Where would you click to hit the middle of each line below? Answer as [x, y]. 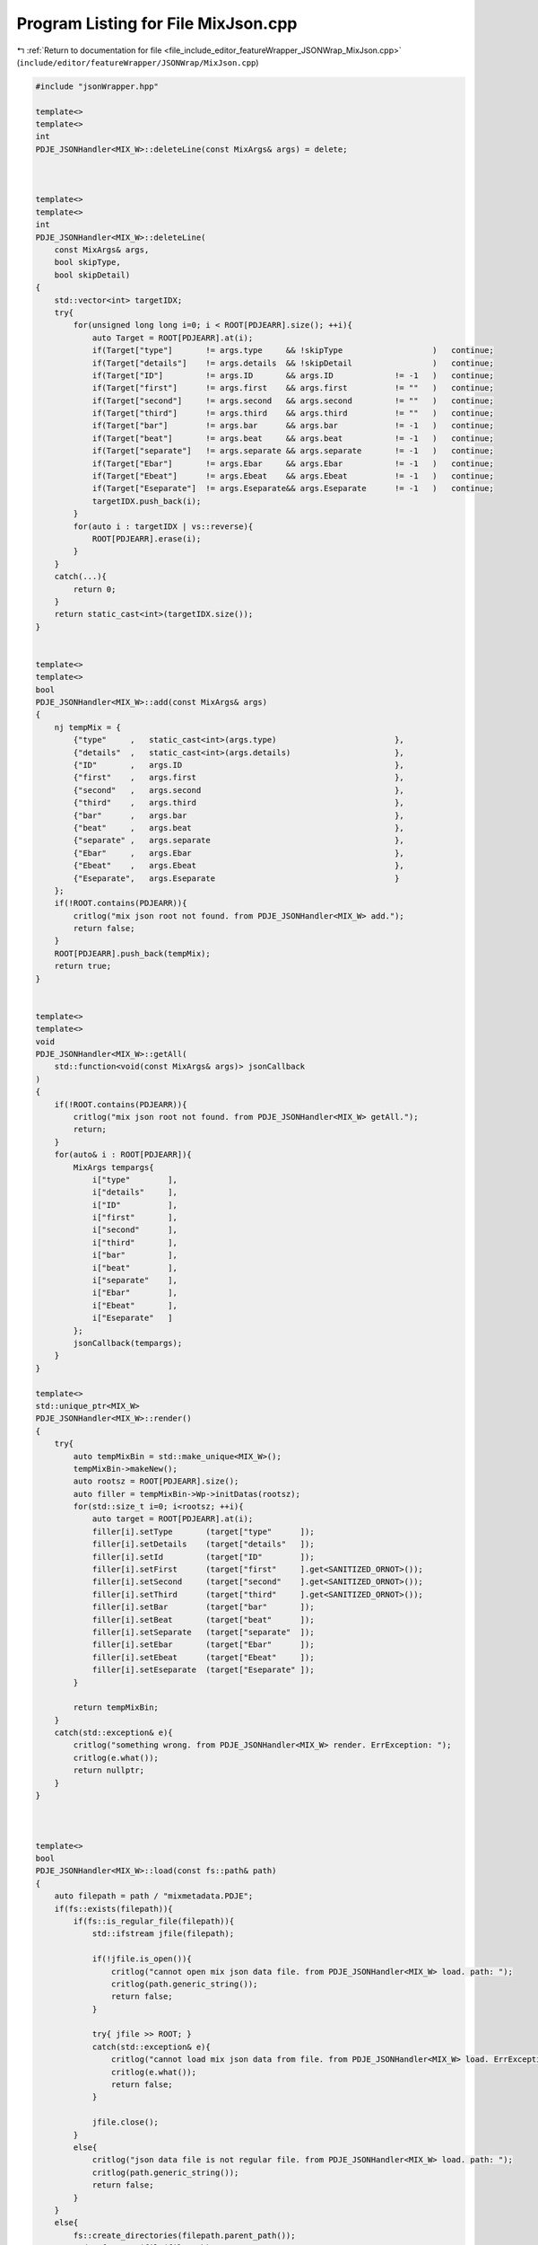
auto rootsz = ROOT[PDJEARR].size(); [156, 1481]
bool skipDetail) [92, 275]
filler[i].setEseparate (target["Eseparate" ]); [203, 1670]
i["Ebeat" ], [135, 1305]
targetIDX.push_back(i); [147, 501]
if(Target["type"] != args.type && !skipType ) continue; [293, 351]
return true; [83, 966]
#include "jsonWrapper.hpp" [97, 86]
